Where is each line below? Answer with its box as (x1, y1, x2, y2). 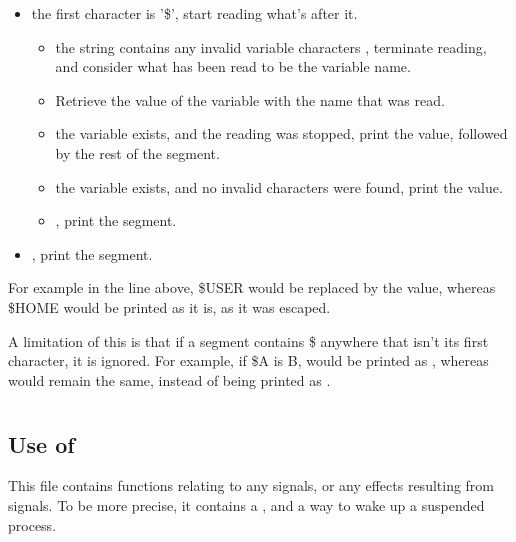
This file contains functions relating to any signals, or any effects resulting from (8, 475, 495, 496)
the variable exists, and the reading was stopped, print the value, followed (55, 123, 508, 144)
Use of (8, 428, 75, 459)
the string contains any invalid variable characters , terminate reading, (55, 36, 487, 57)
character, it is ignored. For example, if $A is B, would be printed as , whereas (8, 350, 489, 371)
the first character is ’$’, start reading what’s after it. (31, 3, 358, 23)
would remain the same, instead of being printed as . (8, 369, 331, 390)
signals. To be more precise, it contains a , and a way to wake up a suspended (8, 494, 485, 515)
